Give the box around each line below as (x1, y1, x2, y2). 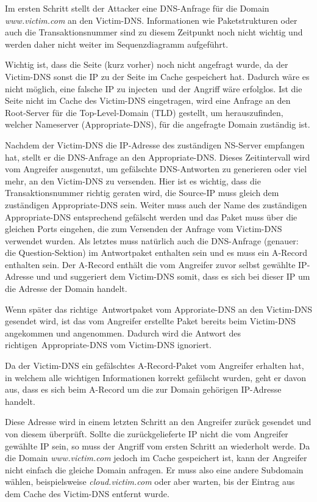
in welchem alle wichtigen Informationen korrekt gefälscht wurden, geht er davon (5, 371, 307, 384)
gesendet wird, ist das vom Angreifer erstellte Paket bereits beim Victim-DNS (5, 315, 296, 327)
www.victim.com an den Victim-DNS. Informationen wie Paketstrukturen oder (5, 13, 297, 26)
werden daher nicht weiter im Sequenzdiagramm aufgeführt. (5, 37, 229, 50)
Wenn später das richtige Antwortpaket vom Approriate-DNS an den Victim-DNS (5, 302, 312, 315)
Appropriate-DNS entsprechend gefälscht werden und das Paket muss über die (5, 210, 297, 223)
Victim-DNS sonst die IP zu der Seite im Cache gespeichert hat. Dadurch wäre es (5, 70, 310, 82)
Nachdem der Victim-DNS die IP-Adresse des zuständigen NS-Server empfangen (5, 138, 305, 151)
